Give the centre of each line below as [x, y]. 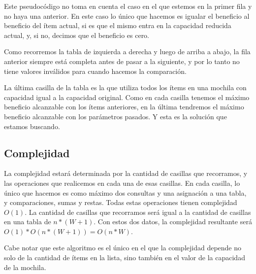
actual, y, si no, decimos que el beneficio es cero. [77, 35]
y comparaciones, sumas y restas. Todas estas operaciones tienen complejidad [121, 202]
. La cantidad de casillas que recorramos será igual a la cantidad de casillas [138, 212]
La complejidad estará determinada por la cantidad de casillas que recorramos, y [126, 173]
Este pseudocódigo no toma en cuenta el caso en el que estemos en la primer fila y [128, 6]
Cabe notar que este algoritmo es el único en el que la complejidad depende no [123, 248]
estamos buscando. [32, 126]
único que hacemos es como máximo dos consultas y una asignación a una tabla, [125, 192]
